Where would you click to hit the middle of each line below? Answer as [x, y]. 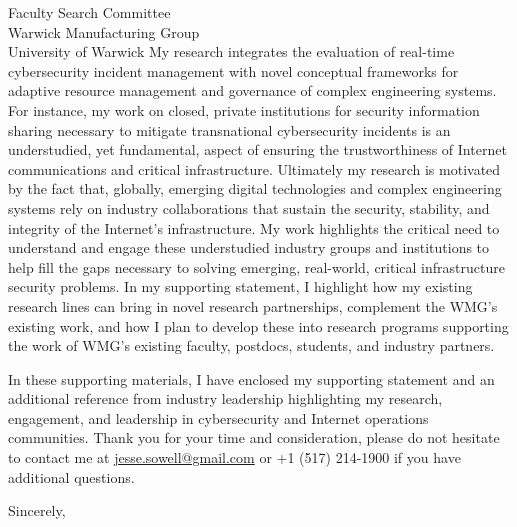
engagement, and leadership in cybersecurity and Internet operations [218, 417]
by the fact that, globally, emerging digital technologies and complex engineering [255, 188]
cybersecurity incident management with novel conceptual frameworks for [233, 70]
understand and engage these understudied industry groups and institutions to [249, 247]
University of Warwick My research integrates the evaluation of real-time [231, 51]
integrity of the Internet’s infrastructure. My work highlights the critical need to [254, 227]
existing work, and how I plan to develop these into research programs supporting [258, 325]
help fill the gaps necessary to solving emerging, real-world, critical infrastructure [256, 266]
